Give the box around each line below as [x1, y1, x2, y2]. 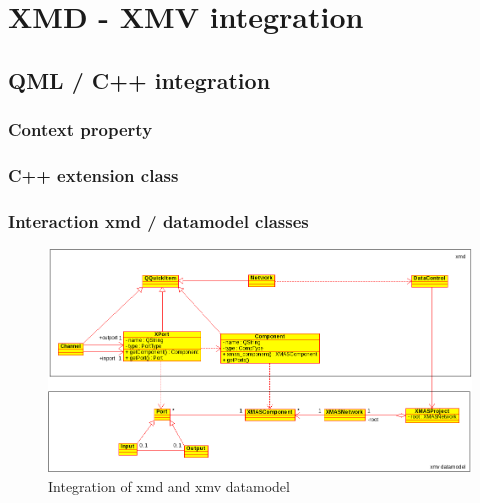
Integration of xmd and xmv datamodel [48, 475, 290, 496]
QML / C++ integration [8, 64, 271, 95]
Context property [8, 117, 153, 142]
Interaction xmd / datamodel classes [8, 208, 309, 233]
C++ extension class [8, 162, 179, 187]
